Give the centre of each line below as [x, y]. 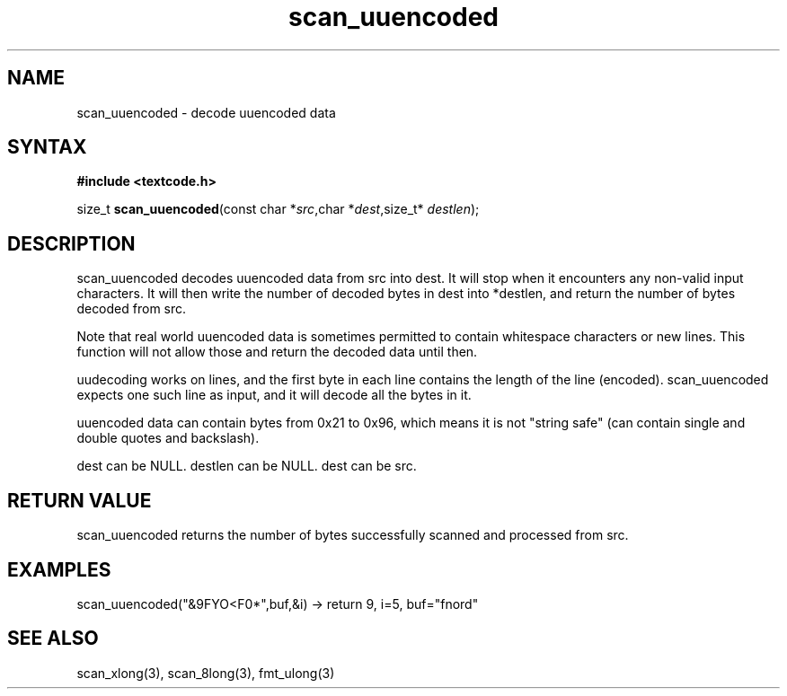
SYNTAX [47, 147]
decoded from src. [132, 309]
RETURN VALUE [80, 500]
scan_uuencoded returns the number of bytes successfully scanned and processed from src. [353, 535]
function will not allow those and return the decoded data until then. [277, 352]
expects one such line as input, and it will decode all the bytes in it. [274, 395]
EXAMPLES [59, 569]
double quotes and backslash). [168, 438]
